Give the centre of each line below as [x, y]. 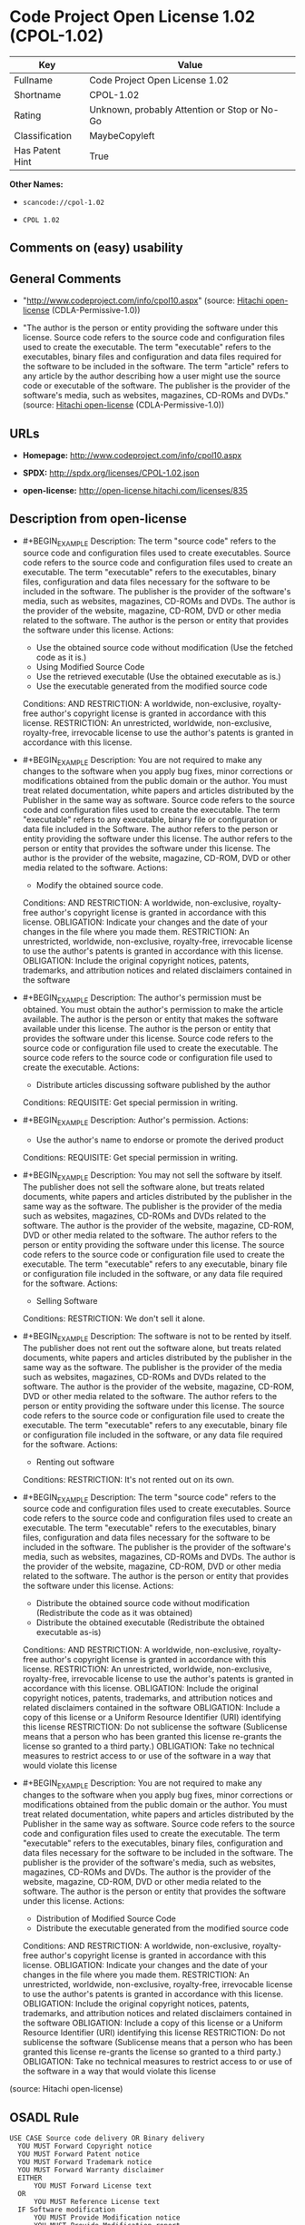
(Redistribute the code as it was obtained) [114, 1613]
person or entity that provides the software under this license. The [146, 848]
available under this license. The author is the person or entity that [147, 1029]
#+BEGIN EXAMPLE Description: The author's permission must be [142, 999]
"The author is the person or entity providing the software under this [150, 328]
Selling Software [67, 1300]
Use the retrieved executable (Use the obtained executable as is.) [158, 676]
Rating [28, 115]
